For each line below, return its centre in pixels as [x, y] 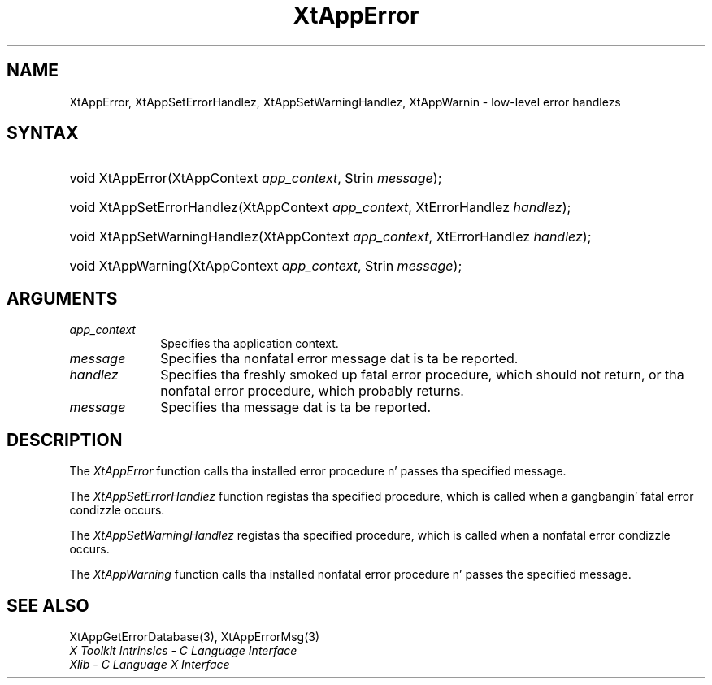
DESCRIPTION [65, 440]
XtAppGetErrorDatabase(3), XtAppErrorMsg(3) [195, 636]
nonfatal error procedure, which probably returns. [312, 391]
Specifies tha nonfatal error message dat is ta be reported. [339, 359]
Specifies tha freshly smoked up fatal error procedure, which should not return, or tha [422, 375]
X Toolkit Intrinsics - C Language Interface [183, 650]
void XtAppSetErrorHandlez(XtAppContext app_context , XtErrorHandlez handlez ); [320, 208]
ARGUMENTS [62, 298]
